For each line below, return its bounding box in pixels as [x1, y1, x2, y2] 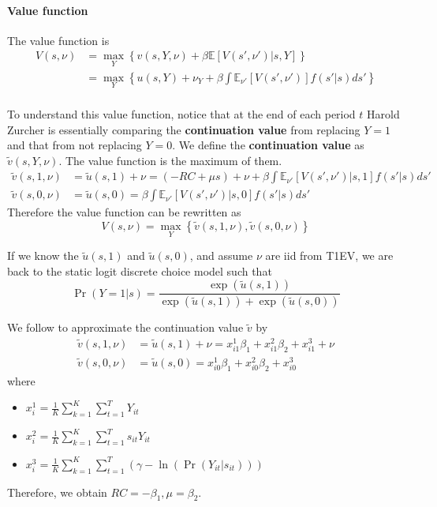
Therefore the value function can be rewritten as [7, 204, 241, 220]
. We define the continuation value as [172, 137, 364, 153]
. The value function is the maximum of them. [58, 152, 282, 168]
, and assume [189, 247, 253, 264]
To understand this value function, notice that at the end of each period [7, 105, 356, 122]
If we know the [7, 247, 79, 264]
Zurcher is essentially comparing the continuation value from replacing [7, 121, 360, 137]
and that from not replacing [7, 137, 142, 153]
